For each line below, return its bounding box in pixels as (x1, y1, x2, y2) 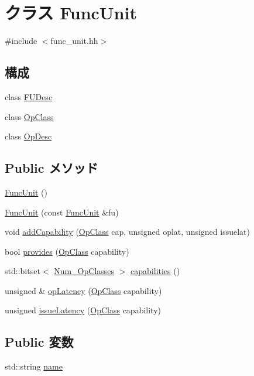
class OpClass (5, 110, 54, 122)
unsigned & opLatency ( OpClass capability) (5, 284, 162, 296)
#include (5, 35, 37, 47)
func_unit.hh (50, 35, 98, 47)
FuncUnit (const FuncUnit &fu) (5, 206, 119, 218)
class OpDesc (5, 130, 52, 142)
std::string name (5, 360, 63, 372)
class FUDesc (5, 90, 53, 102)
